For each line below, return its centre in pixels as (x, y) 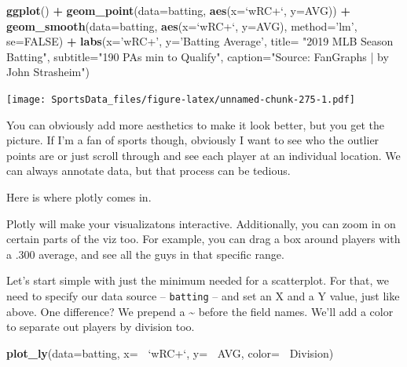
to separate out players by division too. (101, 327)
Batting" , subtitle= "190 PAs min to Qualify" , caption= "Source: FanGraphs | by (198, 56)
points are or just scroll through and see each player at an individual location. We (203, 155)
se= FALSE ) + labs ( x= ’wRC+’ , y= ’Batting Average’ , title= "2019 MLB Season (200, 41)
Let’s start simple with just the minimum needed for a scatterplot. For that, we (198, 280)
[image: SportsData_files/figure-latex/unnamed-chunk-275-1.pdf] (181, 99)
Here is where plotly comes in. (79, 197)
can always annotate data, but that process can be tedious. (148, 171)
